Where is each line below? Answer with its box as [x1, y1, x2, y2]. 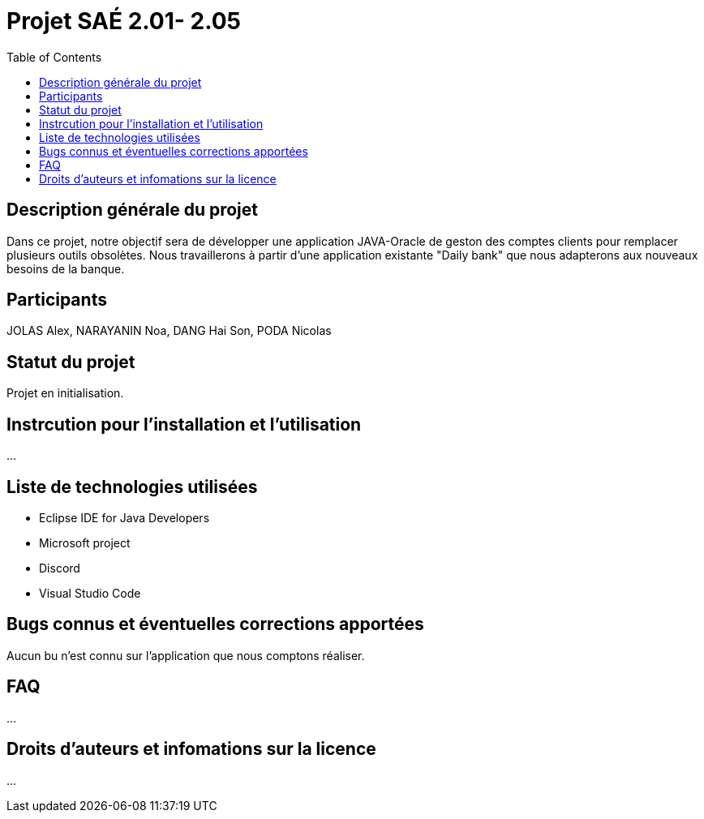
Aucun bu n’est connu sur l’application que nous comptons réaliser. [6, 648, 365, 662]
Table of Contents [6, 49, 102, 64]
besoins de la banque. [6, 261, 125, 276]
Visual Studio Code [39, 585, 141, 600]
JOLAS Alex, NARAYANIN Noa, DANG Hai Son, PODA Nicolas [6, 324, 332, 338]
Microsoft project [39, 535, 131, 550]
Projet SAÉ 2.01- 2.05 [6, 7, 241, 35]
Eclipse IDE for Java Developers [39, 510, 210, 525]
